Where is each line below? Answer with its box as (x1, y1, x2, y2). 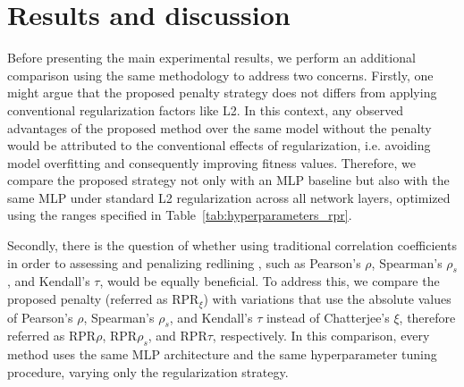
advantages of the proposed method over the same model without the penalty (7, 118, 432, 137)
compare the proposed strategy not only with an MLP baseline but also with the (7, 171, 450, 189)
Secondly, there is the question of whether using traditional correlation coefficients (7, 236, 457, 255)
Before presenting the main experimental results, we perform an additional (7, 48, 416, 67)
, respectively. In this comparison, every (212, 326, 430, 345)
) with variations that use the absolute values (203, 290, 451, 308)
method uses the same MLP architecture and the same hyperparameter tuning (7, 345, 437, 364)
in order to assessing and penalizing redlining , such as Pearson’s (7, 253, 361, 272)
